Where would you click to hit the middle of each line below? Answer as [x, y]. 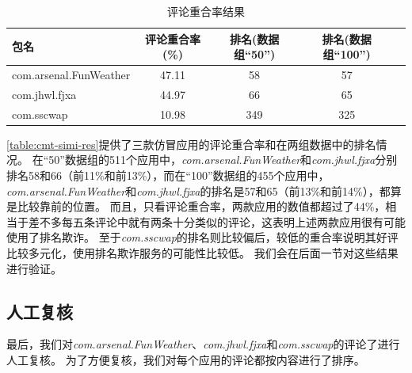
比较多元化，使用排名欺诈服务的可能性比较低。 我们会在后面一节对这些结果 [202, 252]
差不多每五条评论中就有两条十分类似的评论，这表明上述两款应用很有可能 [217, 221]
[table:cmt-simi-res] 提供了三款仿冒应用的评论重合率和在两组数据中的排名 [191, 144]
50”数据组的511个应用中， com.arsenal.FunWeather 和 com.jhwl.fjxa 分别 [223, 160]
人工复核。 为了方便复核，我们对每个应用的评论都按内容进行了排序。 [186, 359]
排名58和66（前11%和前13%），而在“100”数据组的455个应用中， [168, 175]
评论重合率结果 [206, 11]
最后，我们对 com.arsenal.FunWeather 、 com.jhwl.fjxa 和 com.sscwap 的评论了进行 [203, 344]
